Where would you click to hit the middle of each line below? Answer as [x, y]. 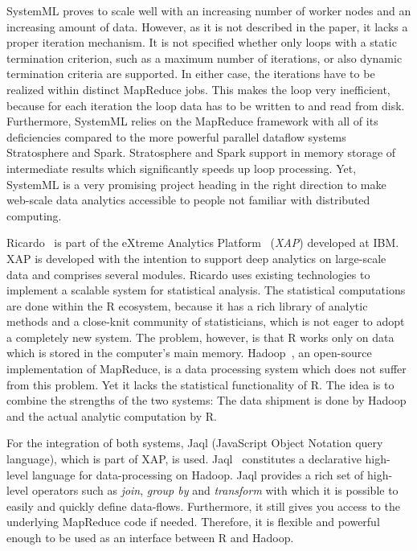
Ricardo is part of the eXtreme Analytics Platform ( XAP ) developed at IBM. [203, 243]
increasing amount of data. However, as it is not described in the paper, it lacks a [207, 26]
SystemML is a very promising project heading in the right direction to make [196, 184]
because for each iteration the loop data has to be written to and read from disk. [206, 105]
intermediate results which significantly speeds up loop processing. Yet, [182, 168]
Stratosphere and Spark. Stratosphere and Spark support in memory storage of [201, 152]
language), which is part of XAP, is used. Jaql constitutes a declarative [184, 459]
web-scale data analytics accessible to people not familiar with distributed [188, 200]
